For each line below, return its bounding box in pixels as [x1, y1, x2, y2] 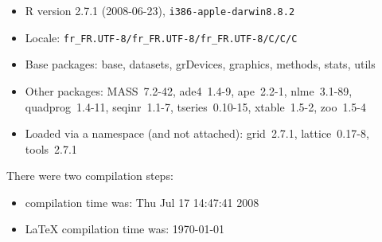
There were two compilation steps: [6, 167, 173, 184]
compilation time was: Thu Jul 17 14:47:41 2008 [25, 193, 259, 210]
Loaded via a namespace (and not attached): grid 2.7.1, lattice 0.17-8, [25, 125, 369, 142]
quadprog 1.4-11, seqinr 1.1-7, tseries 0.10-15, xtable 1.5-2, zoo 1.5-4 [25, 98, 366, 115]
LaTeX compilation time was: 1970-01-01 [25, 221, 225, 237]
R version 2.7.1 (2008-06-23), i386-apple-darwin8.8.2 [25, 2, 295, 18]
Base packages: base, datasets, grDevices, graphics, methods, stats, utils [25, 56, 376, 72]
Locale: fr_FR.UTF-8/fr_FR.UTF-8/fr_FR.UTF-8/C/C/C [25, 29, 298, 45]
